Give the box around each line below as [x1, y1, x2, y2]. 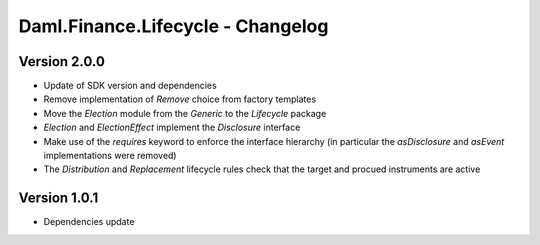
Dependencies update [43, 216, 135, 228]
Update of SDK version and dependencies [43, 80, 217, 92]
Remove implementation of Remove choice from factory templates [43, 93, 317, 105]
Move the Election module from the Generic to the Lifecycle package [43, 107, 327, 119]
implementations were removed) [43, 150, 177, 162]
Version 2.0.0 [18, 53, 105, 70]
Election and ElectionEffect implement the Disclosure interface [43, 121, 301, 134]
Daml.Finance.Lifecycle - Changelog [18, 15, 329, 37]
